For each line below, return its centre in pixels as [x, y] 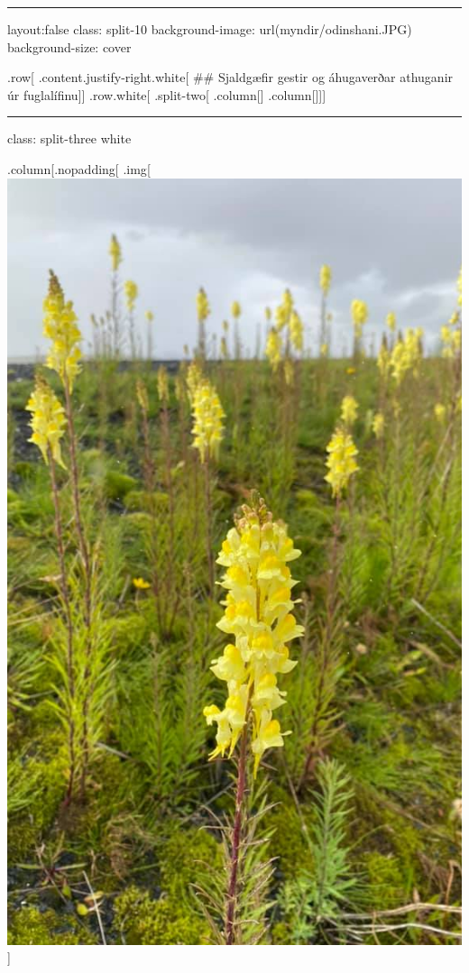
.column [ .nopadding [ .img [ [79, 168]
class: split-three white [69, 138]
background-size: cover [69, 46]
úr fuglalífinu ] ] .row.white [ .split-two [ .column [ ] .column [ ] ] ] [167, 94]
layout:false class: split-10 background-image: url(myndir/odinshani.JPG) [210, 29]
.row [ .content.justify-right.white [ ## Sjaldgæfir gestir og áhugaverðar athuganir [230, 77]
